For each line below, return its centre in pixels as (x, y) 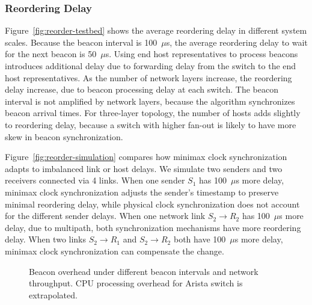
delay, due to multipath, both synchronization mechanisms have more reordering (153, 227)
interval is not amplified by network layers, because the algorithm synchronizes (150, 101)
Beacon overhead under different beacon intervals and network (144, 271)
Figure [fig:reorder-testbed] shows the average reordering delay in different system (156, 30)
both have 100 (200, 239)
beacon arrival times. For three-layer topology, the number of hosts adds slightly (153, 113)
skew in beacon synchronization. (64, 136)
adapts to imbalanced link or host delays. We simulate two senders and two (144, 168)
